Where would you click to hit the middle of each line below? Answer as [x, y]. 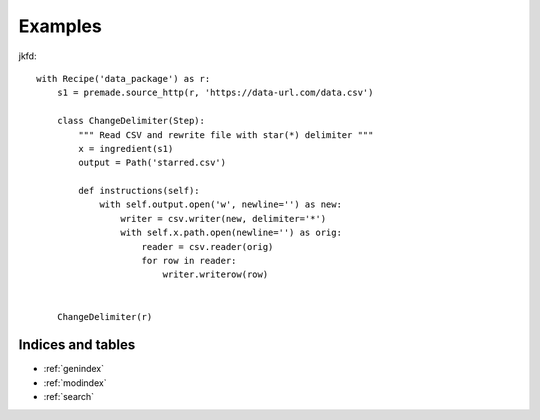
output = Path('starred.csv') [152, 163]
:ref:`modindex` [75, 382]
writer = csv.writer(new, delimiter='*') [223, 218]
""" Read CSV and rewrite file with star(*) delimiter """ [226, 134]
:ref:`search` [69, 397]
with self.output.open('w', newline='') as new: [220, 204]
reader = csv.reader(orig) [207, 246]
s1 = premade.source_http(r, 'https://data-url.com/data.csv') [215, 93]
